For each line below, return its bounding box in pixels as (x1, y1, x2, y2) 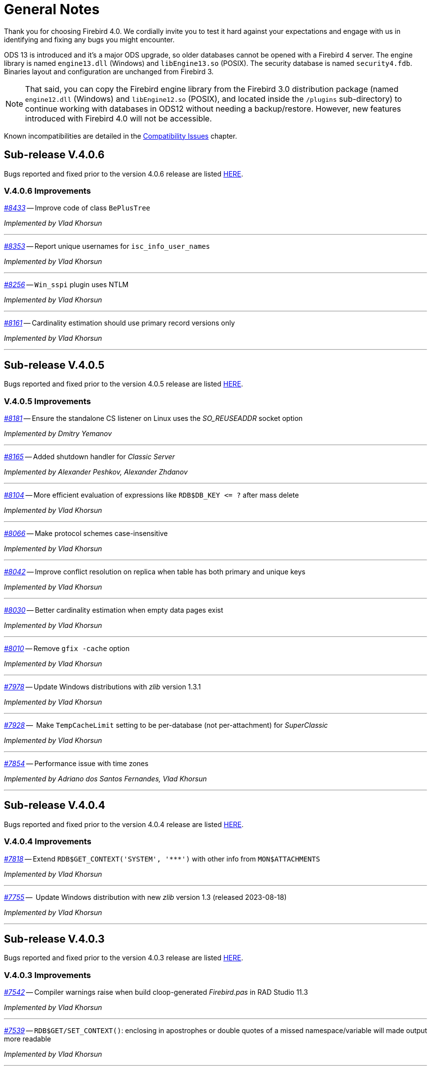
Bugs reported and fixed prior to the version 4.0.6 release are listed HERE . (4, 169, 244, 178)
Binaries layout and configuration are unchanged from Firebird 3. (4, 67, 214, 76)
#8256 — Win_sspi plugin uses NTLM (4, 280, 129, 289)
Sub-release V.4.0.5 (4, 358, 105, 371)
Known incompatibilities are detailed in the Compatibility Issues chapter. (4, 131, 237, 140)
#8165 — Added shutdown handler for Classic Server (4, 452, 175, 461)
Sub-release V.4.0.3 (4, 932, 105, 945)
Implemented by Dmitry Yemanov (4, 429, 112, 438)
